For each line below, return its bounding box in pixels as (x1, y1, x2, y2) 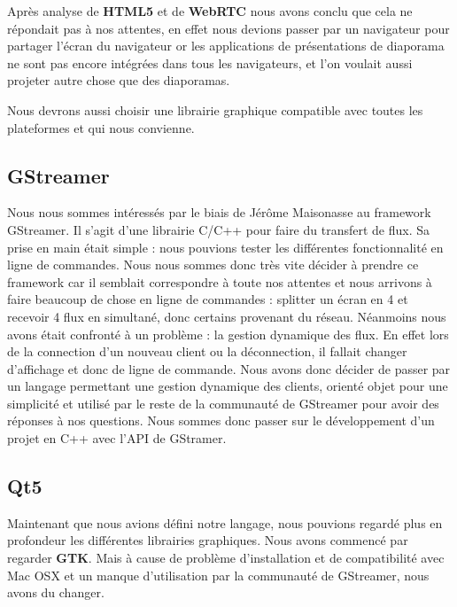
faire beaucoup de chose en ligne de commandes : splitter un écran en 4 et (7, 290, 408, 308)
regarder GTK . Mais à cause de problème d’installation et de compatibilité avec (7, 549, 445, 567)
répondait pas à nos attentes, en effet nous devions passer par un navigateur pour (7, 19, 450, 37)
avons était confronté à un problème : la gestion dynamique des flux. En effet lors (7, 324, 449, 343)
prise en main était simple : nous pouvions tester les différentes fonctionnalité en (7, 237, 444, 256)
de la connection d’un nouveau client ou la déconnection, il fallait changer (7, 342, 407, 361)
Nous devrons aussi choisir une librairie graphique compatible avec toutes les (7, 100, 423, 119)
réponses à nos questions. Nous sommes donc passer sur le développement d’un (7, 411, 435, 430)
